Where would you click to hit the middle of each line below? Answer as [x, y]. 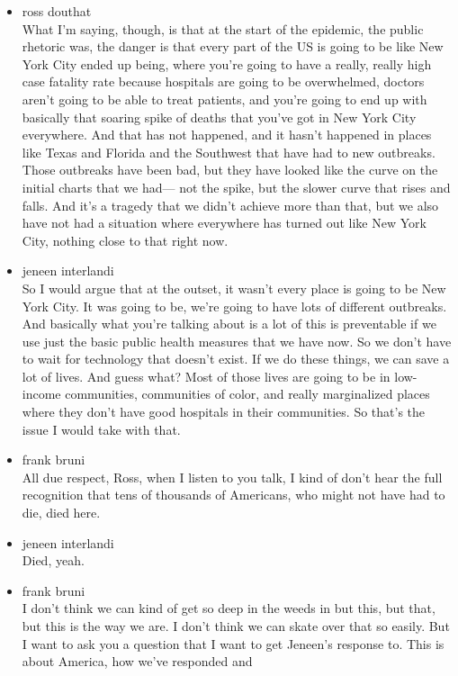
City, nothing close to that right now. [125, 240]
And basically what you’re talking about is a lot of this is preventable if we [229, 324]
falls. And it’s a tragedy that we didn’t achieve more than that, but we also [230, 205]
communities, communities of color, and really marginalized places [247, 394]
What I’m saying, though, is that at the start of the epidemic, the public [223, 28]
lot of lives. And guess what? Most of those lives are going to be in [206, 376]
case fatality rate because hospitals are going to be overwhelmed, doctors [223, 81]
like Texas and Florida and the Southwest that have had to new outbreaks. [229, 152]
